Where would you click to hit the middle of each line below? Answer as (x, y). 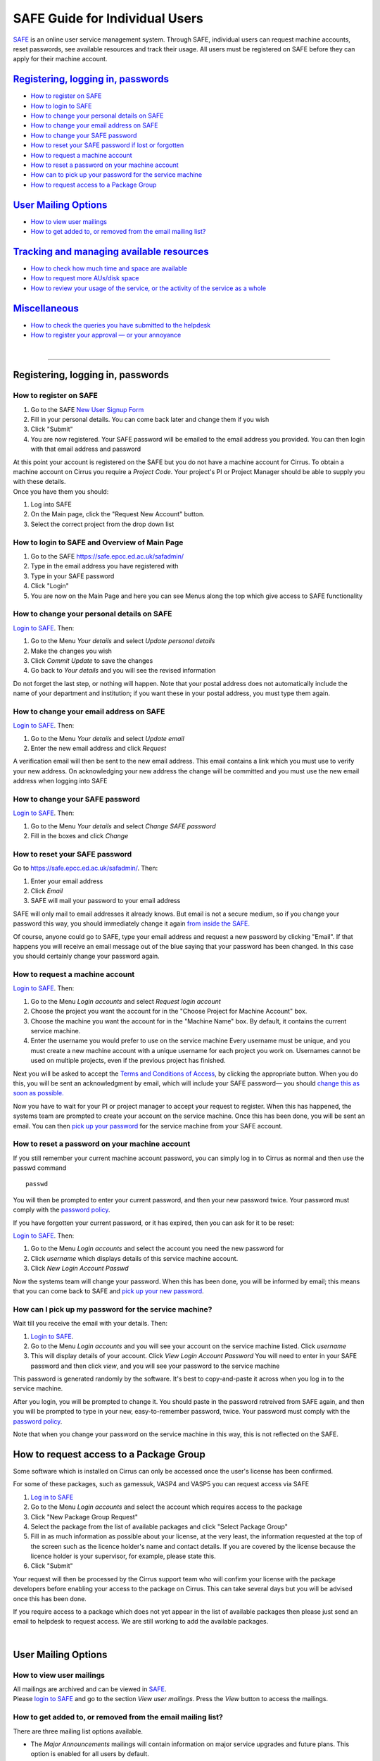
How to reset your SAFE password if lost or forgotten (107, 145)
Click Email (47, 891)
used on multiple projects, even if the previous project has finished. (128, 1061)
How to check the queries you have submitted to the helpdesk (121, 325)
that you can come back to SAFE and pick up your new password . (108, 1291)
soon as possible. (38, 1093)
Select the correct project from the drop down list (102, 524)
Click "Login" (50, 586)
